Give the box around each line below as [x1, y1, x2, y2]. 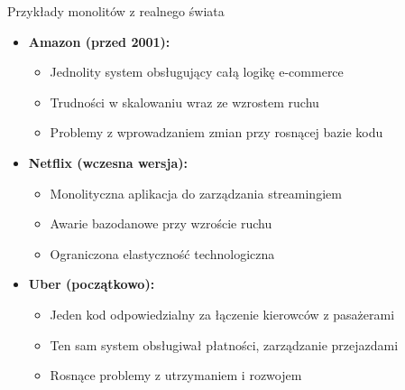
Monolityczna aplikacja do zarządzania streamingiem [50, 183, 342, 202]
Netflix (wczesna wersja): [28, 153, 188, 172]
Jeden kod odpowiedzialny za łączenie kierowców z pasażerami [50, 304, 395, 323]
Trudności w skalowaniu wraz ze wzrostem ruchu [50, 92, 319, 111]
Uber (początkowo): [28, 274, 155, 293]
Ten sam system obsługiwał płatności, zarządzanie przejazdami [50, 335, 399, 354]
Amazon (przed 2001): [28, 32, 170, 51]
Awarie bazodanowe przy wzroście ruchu [50, 214, 272, 233]
